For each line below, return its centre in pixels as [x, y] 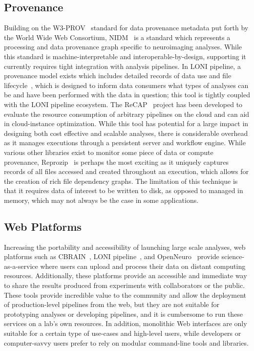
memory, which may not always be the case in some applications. [101, 200]
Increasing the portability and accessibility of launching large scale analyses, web [125, 247]
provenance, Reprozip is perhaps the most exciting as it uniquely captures [116, 162]
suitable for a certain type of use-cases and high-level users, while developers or [123, 333]
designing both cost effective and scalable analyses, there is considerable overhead [126, 133]
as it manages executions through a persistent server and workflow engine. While [125, 143]
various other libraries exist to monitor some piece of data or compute [109, 152]
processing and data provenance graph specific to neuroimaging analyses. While [123, 47]
